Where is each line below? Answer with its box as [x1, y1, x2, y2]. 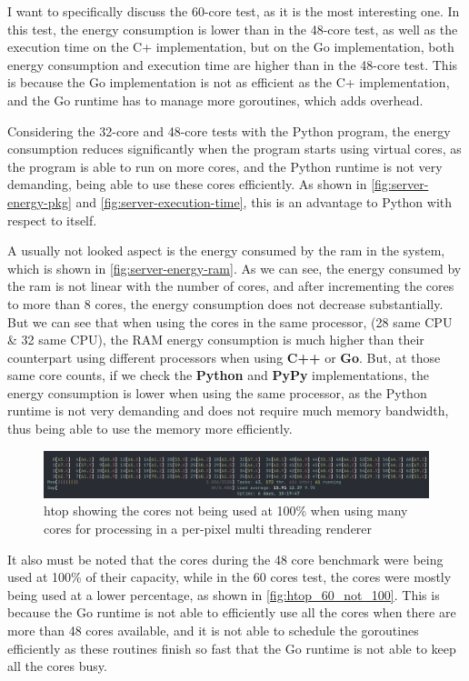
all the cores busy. [7, 656, 107, 676]
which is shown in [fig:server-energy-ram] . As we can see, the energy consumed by [7, 258, 462, 277]
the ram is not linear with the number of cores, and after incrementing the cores [7, 276, 454, 295]
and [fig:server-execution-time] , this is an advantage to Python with [75, 192, 453, 211]
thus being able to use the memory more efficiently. [7, 419, 293, 438]
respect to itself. [7, 210, 97, 229]
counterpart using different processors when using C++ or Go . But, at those [7, 347, 441, 366]
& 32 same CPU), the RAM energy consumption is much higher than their [7, 330, 424, 349]
